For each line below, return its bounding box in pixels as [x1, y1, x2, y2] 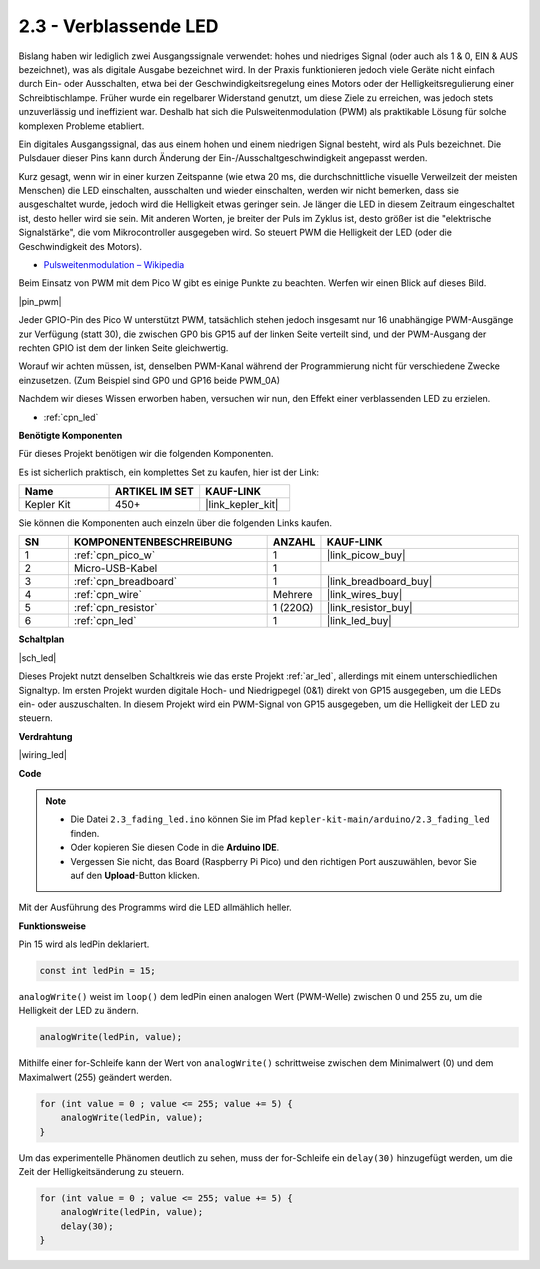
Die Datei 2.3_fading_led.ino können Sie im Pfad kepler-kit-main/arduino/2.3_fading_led [70, 813, 490, 825]
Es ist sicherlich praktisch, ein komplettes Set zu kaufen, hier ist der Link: [18, 466, 320, 478]
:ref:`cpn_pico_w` [73, 548, 156, 562]
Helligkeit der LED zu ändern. [18, 1005, 139, 1017]
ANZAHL [272, 535, 316, 549]
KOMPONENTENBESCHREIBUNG [73, 535, 233, 549]
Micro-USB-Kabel [73, 561, 158, 575]
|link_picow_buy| [326, 548, 406, 562]
